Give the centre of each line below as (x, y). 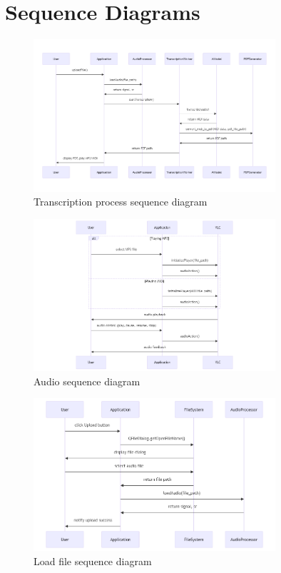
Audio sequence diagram (87, 381)
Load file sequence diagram (93, 561)
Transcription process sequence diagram (121, 202)
